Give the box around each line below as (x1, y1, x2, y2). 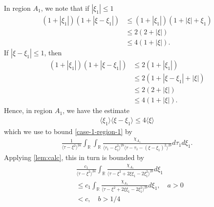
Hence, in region (4, 105, 53, 115)
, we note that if (41, 3, 89, 13)
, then (44, 47, 62, 58)
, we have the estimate (63, 105, 129, 115)
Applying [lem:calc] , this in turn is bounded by (4, 152, 144, 162)
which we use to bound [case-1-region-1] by (4, 126, 132, 136)
